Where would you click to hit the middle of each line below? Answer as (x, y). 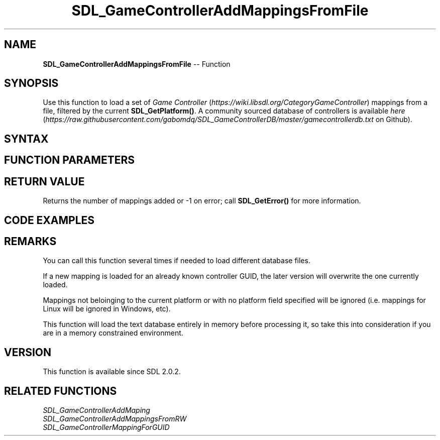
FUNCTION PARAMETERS (69, 160)
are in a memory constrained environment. (113, 333)
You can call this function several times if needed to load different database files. (177, 261)
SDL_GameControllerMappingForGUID (106, 427)
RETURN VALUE (44, 181)
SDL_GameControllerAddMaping (96, 410)
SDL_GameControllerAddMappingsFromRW (115, 419)
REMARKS (30, 241)
